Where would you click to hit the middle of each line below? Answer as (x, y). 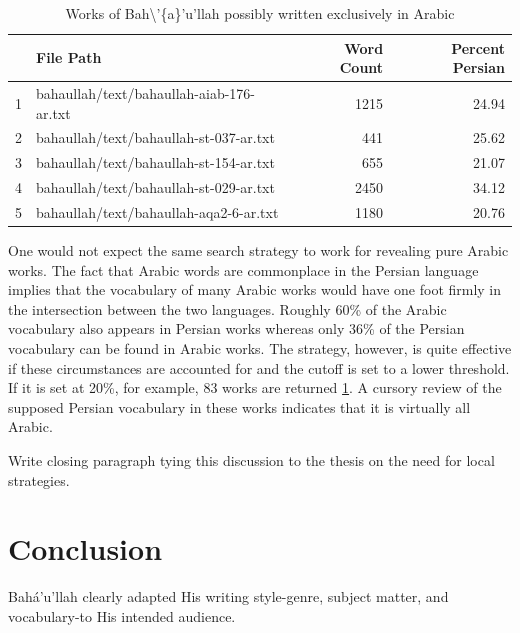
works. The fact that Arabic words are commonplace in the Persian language (243, 269)
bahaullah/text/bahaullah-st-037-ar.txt (155, 137)
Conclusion (85, 548)
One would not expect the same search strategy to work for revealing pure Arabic (258, 250)
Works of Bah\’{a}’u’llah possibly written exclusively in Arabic (260, 13)
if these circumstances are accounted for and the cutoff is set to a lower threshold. (259, 367)
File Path (69, 57)
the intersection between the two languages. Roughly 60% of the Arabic (227, 308)
